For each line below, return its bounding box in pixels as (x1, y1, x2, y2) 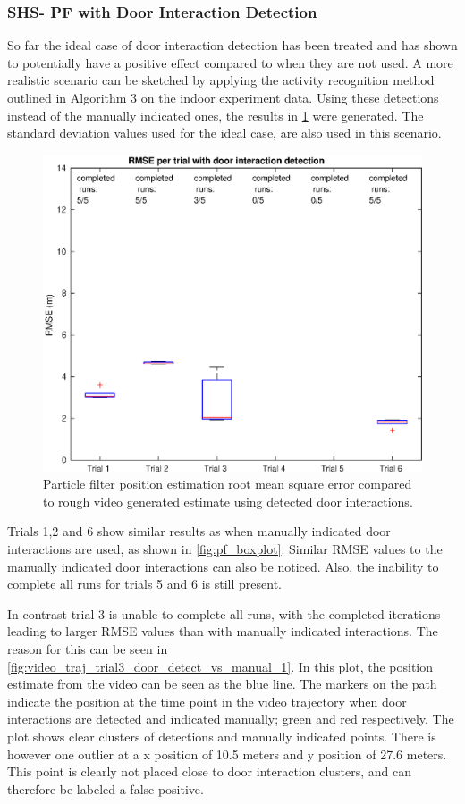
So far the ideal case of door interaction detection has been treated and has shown (7, 36, 458, 54)
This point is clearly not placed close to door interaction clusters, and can (7, 762, 412, 781)
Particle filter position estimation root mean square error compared (43, 474, 412, 493)
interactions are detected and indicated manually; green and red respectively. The (7, 709, 454, 728)
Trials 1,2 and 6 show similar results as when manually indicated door (7, 522, 391, 540)
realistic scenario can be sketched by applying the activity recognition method (7, 71, 435, 89)
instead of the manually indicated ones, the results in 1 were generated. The (7, 105, 424, 124)
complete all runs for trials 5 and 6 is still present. (7, 574, 282, 593)
